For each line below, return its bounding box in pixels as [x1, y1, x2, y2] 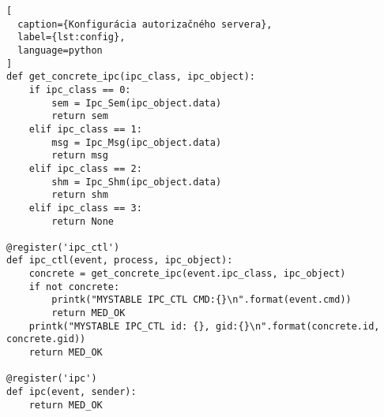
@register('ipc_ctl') [6, 241, 120, 253]
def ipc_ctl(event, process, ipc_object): [6, 255, 233, 266]
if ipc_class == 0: [28, 84, 131, 95]
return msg [51, 150, 108, 162]
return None [51, 215, 115, 227]
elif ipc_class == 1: [28, 123, 142, 135]
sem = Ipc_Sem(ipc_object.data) [51, 97, 222, 109]
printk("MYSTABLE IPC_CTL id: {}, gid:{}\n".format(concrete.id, [28, 320, 380, 332]
